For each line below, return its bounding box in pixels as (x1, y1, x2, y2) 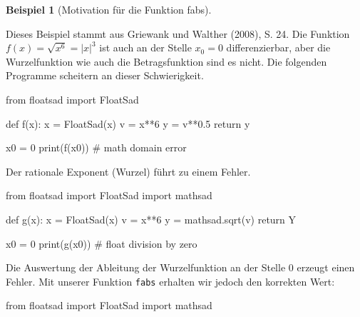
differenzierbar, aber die (226, 40, 331, 55)
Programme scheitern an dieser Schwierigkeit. (6, 68, 204, 83)
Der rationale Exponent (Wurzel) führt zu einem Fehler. (6, 163, 251, 178)
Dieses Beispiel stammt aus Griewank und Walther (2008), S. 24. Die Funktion (6, 26, 350, 41)
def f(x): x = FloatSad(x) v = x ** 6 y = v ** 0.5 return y (6, 116, 250, 131)
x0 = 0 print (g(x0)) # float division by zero (6, 236, 197, 251)
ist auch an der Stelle (99, 40, 192, 55)
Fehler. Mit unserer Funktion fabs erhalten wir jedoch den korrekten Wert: (6, 273, 335, 288)
